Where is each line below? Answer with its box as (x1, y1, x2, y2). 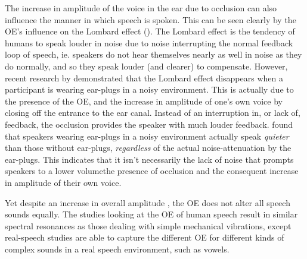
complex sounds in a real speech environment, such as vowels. (5, 242, 230, 255)
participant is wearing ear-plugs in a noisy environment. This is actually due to (5, 83, 294, 96)
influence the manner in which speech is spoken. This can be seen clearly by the (5, 13, 296, 26)
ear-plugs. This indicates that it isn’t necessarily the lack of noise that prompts (5, 153, 294, 165)
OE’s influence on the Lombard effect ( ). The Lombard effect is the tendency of (5, 25, 295, 37)
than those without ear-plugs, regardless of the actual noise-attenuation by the (5, 141, 292, 154)
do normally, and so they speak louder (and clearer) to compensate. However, (5, 59, 288, 72)
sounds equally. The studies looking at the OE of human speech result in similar (5, 208, 298, 220)
